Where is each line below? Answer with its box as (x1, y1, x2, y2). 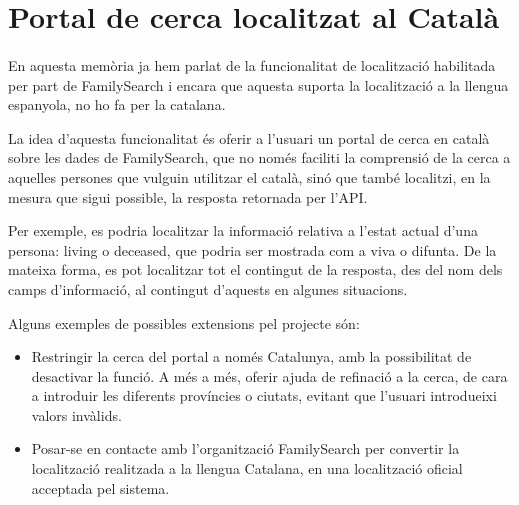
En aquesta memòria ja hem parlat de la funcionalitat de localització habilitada (8, 54, 496, 75)
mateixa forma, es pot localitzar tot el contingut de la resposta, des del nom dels (8, 259, 503, 280)
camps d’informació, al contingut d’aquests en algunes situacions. (8, 278, 408, 299)
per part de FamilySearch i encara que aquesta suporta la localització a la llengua (8, 74, 509, 95)
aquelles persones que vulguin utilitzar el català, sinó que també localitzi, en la (8, 166, 491, 187)
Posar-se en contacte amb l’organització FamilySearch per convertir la (31, 438, 460, 459)
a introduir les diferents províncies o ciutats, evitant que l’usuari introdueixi (31, 385, 497, 406)
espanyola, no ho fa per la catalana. (8, 94, 226, 115)
